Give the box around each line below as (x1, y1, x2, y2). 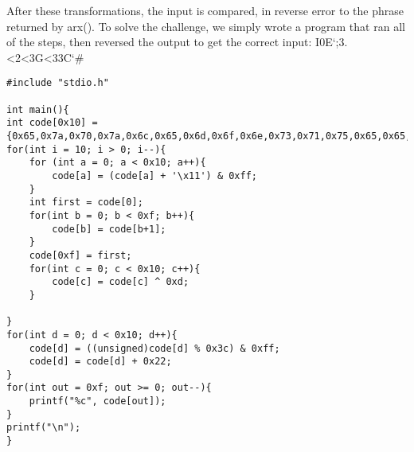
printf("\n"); (6, 422, 81, 434)
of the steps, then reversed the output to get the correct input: (6, 33, 312, 50)
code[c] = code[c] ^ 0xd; (52, 276, 189, 288)
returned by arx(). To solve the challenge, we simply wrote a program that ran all (6, 18, 405, 34)
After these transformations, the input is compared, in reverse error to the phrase (6, 2, 404, 18)
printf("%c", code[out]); (29, 395, 166, 407)
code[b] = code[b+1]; (52, 223, 166, 235)
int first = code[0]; (29, 197, 143, 208)
